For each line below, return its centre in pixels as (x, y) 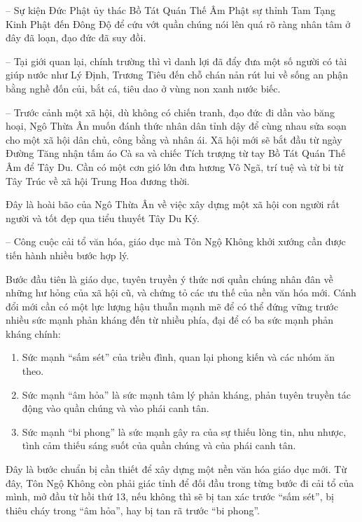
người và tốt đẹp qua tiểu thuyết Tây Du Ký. (103, 218)
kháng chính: (33, 333)
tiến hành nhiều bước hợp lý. (68, 255)
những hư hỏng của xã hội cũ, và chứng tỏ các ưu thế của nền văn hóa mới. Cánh (181, 293)
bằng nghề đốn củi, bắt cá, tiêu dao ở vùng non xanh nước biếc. (143, 88)
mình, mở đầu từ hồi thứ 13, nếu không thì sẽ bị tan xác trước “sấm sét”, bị (170, 496)
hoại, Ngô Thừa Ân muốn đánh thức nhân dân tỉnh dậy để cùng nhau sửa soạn (176, 126)
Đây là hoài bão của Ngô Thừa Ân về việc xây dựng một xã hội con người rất (173, 204)
